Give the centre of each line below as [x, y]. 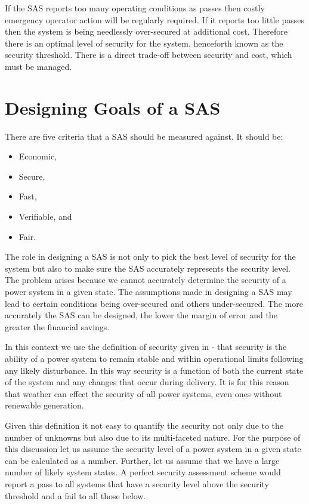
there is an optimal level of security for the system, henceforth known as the [144, 43]
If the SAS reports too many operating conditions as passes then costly [135, 8]
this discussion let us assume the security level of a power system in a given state [153, 449]
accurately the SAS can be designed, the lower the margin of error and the [141, 315]
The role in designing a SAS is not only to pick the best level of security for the [150, 256]
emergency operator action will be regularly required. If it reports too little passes [154, 19]
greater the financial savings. [57, 326]
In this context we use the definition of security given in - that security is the [146, 347]
